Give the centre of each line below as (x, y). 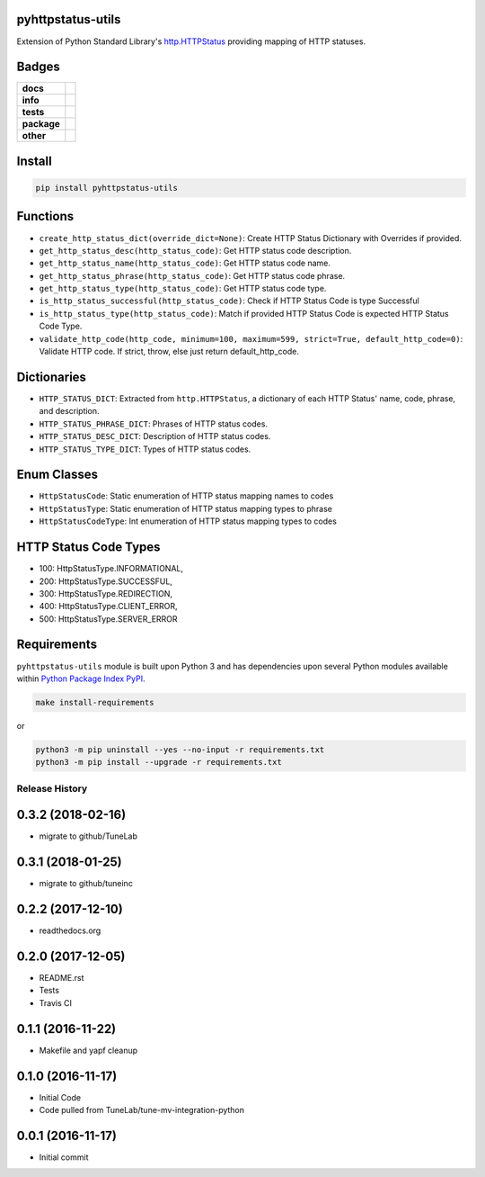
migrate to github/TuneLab (88, 836)
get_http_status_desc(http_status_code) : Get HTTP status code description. (195, 250)
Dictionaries (52, 377)
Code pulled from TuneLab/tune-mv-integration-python (142, 1110)
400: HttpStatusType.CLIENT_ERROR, (109, 606)
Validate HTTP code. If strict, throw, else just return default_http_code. (169, 352)
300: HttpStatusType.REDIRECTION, (106, 593)
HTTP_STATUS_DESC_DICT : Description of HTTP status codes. (155, 436)
